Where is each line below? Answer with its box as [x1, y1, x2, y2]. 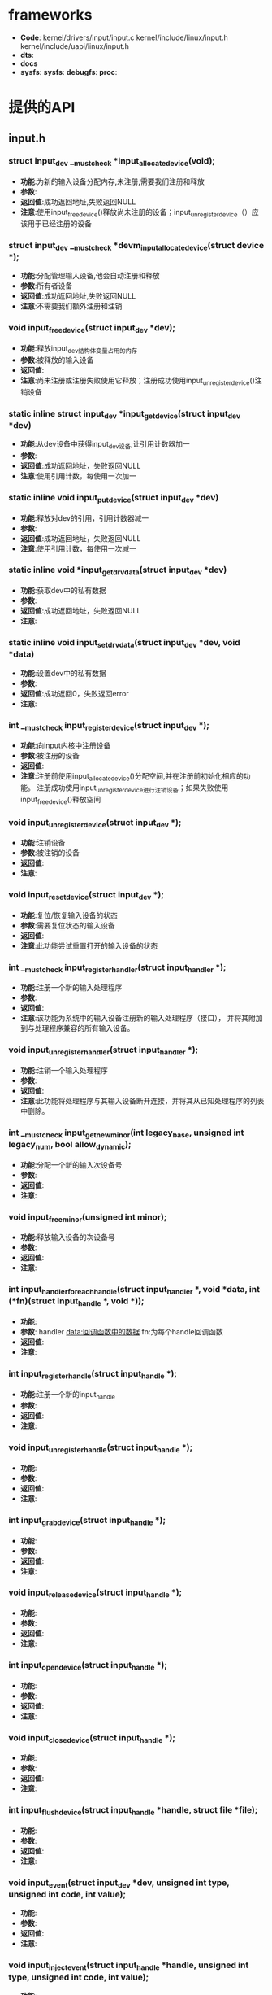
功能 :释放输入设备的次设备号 [19, 1233, 115, 1242]
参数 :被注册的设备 [19, 751, 80, 761]
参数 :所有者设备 [19, 281, 73, 290]
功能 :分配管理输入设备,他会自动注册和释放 [19, 271, 160, 281]
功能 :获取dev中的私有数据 [19, 586, 107, 596]
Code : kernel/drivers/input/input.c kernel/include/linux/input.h [19, 33, 229, 42]
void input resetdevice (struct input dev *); [8, 889, 164, 902]
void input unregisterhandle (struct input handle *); [8, 1442, 193, 1455]
